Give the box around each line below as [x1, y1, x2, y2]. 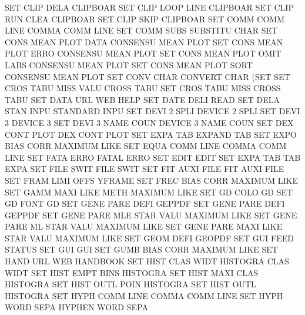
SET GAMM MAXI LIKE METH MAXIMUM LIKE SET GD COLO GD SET [5, 185, 293, 198]
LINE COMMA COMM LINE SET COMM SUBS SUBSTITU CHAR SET [5, 24, 278, 37]
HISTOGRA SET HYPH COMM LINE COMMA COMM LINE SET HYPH [5, 289, 283, 301]
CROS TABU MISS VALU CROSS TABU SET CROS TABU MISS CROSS [5, 82, 281, 94]
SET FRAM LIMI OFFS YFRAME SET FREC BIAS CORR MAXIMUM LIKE [5, 174, 298, 186]
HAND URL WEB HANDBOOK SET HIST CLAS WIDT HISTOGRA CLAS [5, 255, 289, 267]
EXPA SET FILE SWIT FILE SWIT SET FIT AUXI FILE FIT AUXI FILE [5, 163, 284, 175]
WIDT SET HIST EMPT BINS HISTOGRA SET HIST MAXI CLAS [5, 266, 259, 278]
